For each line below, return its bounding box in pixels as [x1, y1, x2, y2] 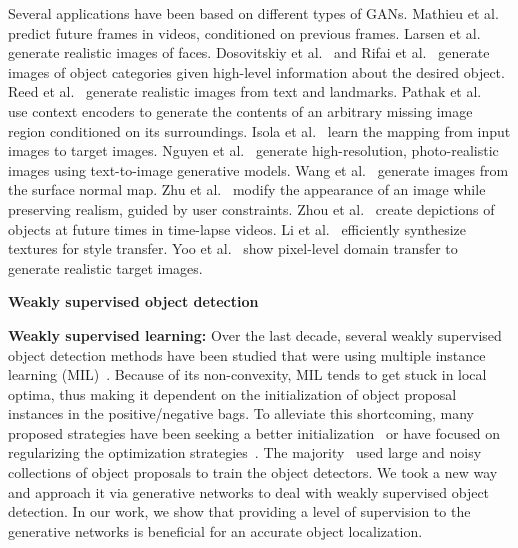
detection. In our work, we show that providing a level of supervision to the [8, 501, 471, 522]
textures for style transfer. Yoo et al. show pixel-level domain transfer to [8, 238, 458, 259]
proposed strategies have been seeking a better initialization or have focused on [8, 422, 501, 443]
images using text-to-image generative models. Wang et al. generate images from [8, 159, 509, 180]
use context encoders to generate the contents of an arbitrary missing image [8, 100, 473, 121]
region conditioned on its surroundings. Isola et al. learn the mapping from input [8, 120, 511, 141]
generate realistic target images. [8, 257, 203, 278]
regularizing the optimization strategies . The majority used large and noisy [8, 442, 482, 463]
